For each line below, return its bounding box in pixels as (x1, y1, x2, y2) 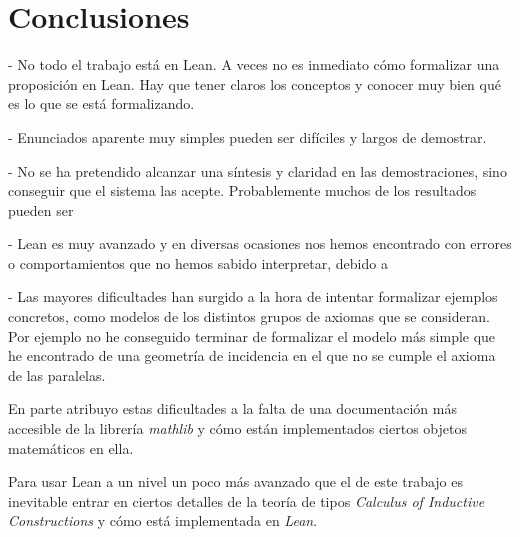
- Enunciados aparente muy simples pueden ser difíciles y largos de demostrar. (8, 126, 487, 147)
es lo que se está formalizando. (8, 93, 195, 114)
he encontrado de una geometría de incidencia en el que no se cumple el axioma (8, 345, 496, 366)
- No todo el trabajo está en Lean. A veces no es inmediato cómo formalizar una (8, 54, 500, 75)
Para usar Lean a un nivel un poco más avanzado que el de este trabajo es (8, 471, 463, 492)
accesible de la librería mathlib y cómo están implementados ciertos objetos (8, 418, 467, 439)
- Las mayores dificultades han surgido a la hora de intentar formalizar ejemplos (8, 286, 498, 307)
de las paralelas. (8, 364, 106, 385)
